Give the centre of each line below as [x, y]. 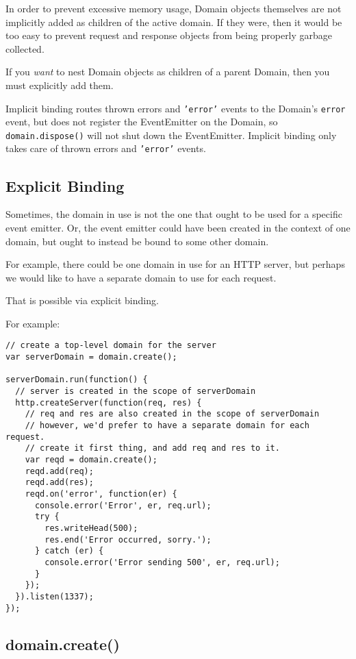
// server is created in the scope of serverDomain [136, 391]
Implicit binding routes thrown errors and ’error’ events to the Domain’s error [176, 108]
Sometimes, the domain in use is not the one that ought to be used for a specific [174, 214]
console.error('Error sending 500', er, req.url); [162, 562]
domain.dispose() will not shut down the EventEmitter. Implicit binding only [171, 135]
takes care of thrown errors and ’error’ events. [106, 148]
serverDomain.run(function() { [77, 380]
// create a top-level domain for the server [111, 346]
